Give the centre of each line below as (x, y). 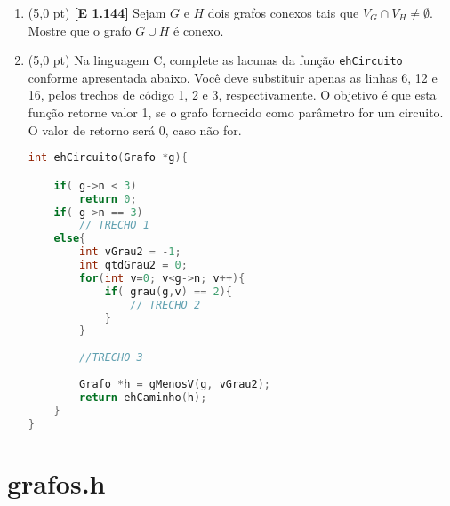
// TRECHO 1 (114, 225)
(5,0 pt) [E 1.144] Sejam (97, 12)
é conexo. (199, 30)
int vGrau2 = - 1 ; (130, 252)
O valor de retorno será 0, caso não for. (135, 129)
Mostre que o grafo (80, 30)
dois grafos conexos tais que (283, 12)
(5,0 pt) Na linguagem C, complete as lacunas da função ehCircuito (215, 60)
